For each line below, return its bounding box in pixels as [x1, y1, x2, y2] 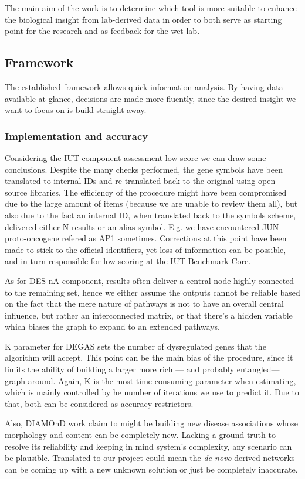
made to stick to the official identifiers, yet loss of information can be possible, [5, 243, 286, 255]
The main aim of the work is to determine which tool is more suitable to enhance [5, 2, 297, 13]
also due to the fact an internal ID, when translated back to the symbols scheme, [5, 208, 296, 221]
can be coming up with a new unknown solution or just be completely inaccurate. [5, 463, 298, 475]
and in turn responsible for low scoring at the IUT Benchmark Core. [5, 255, 251, 267]
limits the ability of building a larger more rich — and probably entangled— [5, 363, 280, 375]
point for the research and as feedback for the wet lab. [5, 25, 200, 37]
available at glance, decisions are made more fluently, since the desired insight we [5, 92, 296, 104]
